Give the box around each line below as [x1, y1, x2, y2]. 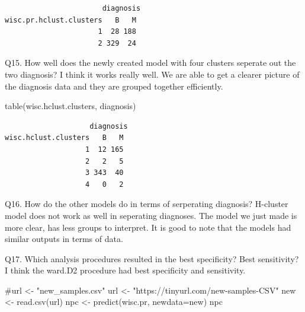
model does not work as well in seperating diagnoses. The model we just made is [5, 209, 297, 221]
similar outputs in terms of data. [5, 233, 123, 245]
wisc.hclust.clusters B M [5, 133, 124, 142]
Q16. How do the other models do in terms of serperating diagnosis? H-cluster [5, 198, 288, 210]
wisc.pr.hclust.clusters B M [5, 15, 136, 24]
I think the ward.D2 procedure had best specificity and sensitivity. [5, 264, 246, 276]
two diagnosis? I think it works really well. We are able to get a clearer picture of [5, 68, 300, 80]
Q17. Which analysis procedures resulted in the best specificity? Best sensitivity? [5, 252, 299, 265]
